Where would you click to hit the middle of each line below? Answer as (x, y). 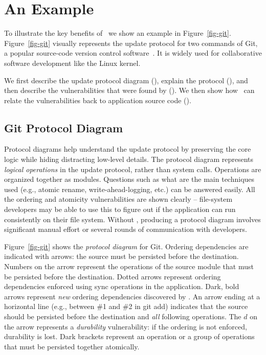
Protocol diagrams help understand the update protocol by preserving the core (128, 149)
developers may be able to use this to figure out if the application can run (120, 209)
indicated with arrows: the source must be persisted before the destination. (121, 256)
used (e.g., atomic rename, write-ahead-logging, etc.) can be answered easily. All (130, 189)
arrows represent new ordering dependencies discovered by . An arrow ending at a (132, 296)
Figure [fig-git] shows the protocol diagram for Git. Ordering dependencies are (126, 246)
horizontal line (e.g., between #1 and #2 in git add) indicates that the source (126, 306)
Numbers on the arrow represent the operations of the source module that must (129, 266)
